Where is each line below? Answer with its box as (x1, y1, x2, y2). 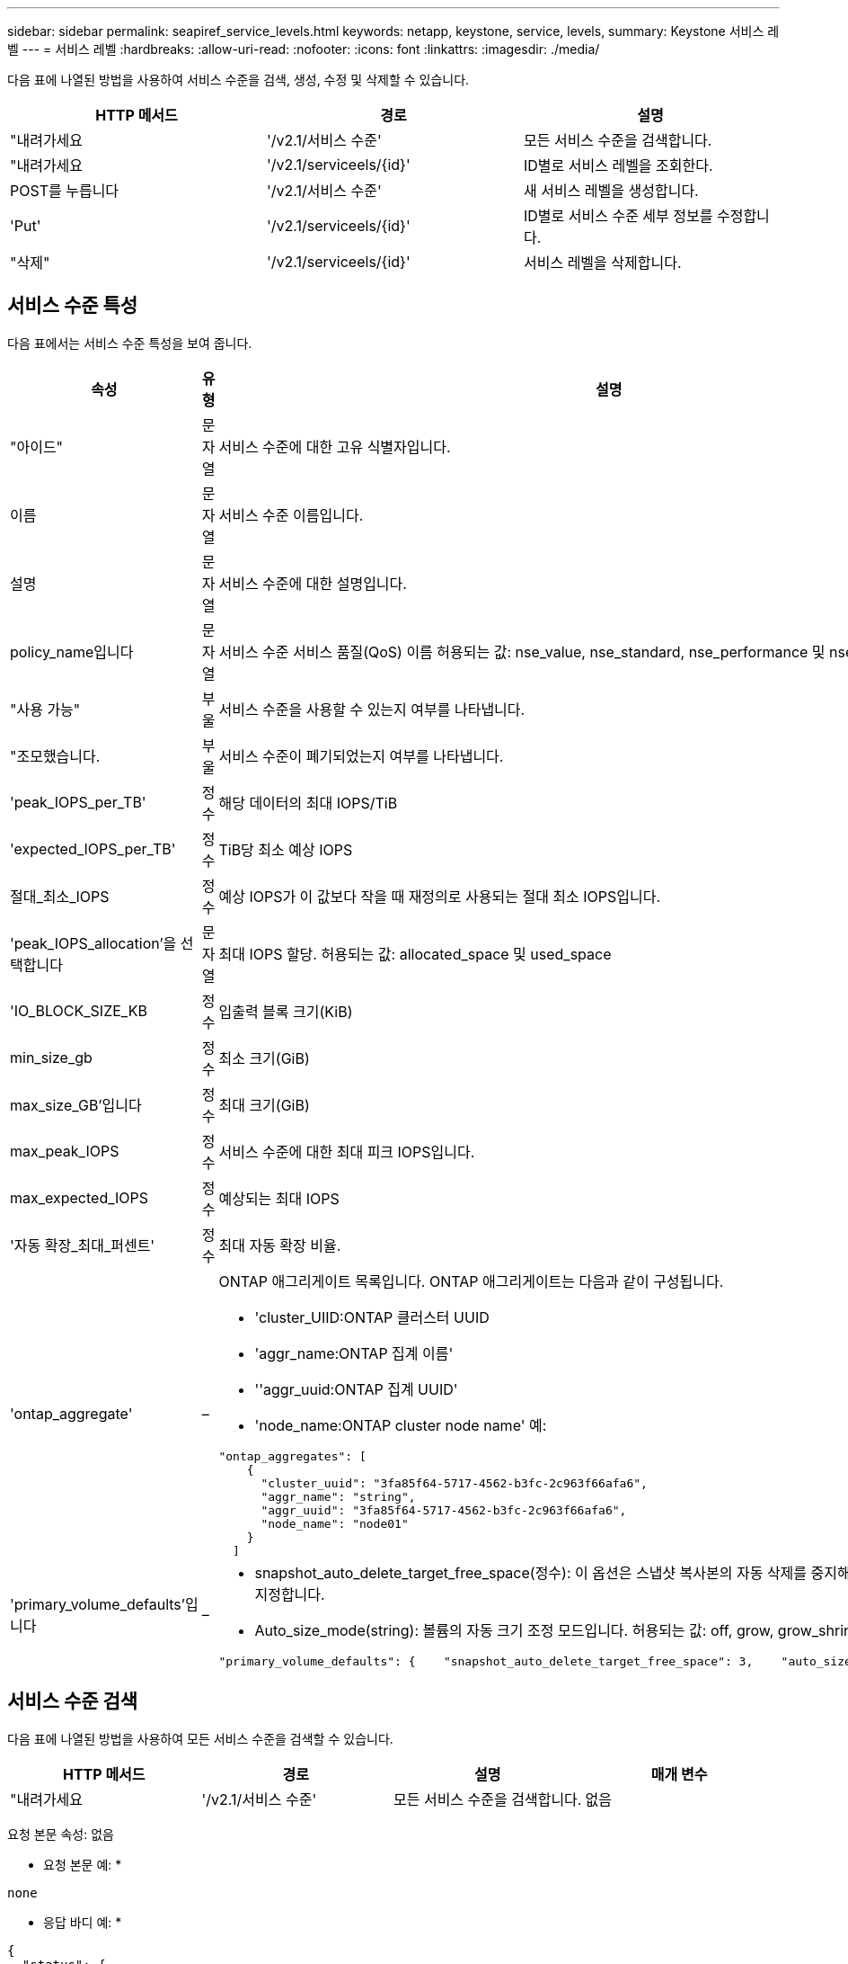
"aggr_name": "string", (261, 1489, 416, 1504)
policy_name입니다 (10, 642, 134, 661)
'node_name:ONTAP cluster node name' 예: (254, 1415, 547, 1434)
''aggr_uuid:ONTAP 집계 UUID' (254, 1379, 458, 1398)
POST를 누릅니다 (10, 182, 119, 200)
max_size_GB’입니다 (10, 1095, 142, 1114)
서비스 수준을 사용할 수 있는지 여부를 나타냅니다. (218, 700, 526, 719)
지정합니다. (254, 1585, 325, 1603)
